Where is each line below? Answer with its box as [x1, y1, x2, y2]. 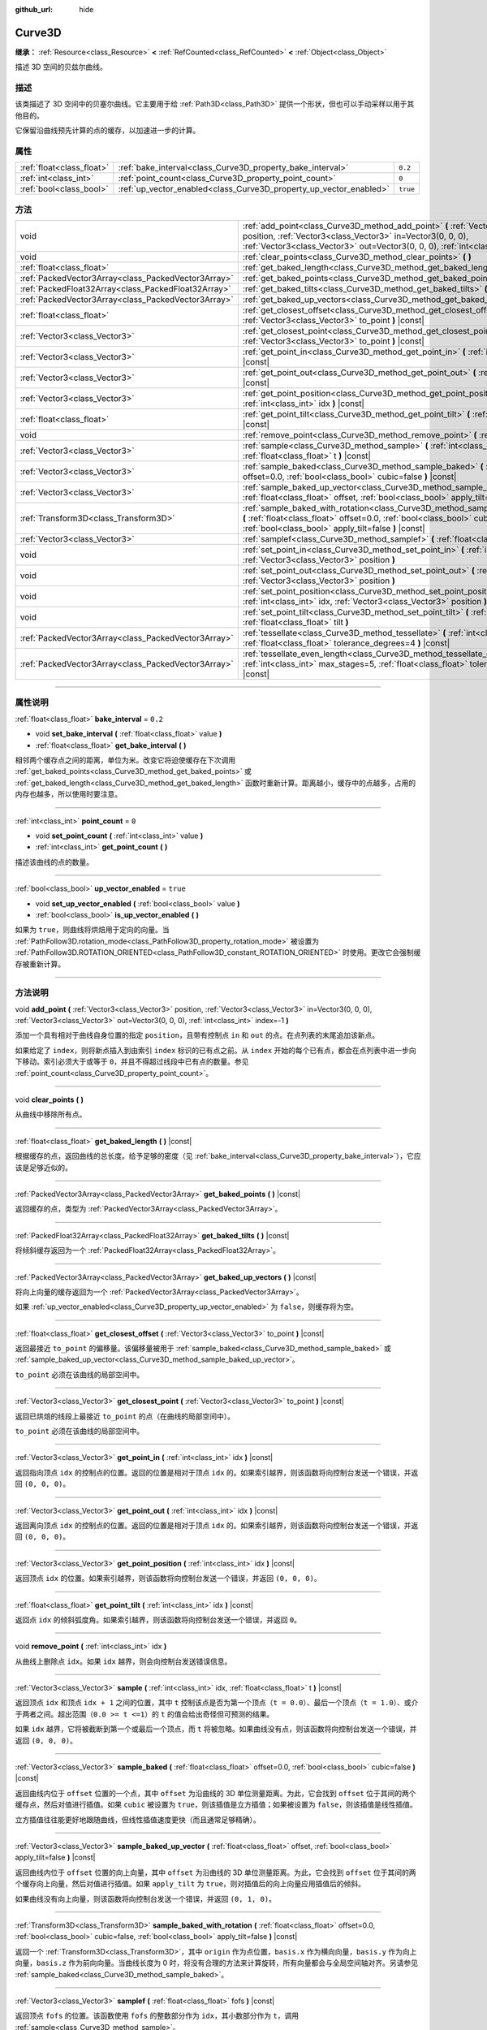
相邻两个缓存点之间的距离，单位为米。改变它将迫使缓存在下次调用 [15, 755, 235, 765]
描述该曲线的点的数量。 [15, 857, 93, 866]
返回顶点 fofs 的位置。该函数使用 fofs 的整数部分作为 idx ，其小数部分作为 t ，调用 [15, 2011, 300, 2021]
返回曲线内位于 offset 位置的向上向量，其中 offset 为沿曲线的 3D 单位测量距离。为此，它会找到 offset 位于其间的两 [15, 1868, 416, 1877]
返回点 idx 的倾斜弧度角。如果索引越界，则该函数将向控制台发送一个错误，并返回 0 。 [15, 1614, 302, 1624]
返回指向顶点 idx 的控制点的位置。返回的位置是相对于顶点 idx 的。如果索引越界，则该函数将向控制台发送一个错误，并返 [15, 1467, 419, 1477]
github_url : [15, 5, 53, 14]
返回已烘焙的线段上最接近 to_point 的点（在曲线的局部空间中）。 [15, 1411, 235, 1421]
